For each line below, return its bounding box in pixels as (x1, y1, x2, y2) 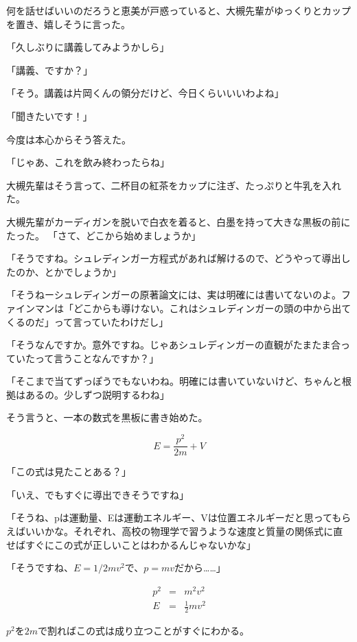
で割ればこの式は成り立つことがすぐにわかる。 (38, 623, 250, 638)
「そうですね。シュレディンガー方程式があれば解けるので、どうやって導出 (6, 251, 341, 265)
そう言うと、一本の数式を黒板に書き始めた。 (6, 410, 208, 425)
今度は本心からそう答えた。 (6, 132, 131, 146)
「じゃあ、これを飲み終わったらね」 (6, 155, 170, 169)
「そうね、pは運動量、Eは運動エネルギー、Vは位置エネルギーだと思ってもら (6, 510, 352, 525)
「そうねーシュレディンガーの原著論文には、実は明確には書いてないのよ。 (6, 287, 342, 302)
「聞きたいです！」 (6, 108, 93, 123)
